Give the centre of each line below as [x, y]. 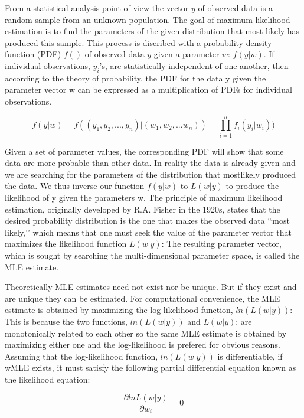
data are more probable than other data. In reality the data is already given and [150, 163]
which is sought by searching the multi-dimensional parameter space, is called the [152, 255]
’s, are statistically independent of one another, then [194, 65]
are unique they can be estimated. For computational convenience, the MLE [143, 298]
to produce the [252, 186]
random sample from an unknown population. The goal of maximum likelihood [148, 19]
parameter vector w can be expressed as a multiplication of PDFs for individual [148, 89]
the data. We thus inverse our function [75, 186]
